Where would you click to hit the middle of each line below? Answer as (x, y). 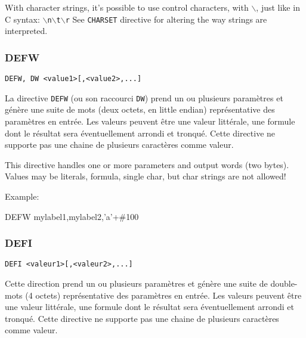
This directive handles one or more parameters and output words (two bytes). (147, 164)
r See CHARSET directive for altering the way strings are (166, 19)
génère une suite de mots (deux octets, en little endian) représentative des (140, 109)
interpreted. (26, 31)
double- (284, 283)
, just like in (278, 7)
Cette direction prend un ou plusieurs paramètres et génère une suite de (136, 283)
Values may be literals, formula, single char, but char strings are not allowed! (146, 176)
